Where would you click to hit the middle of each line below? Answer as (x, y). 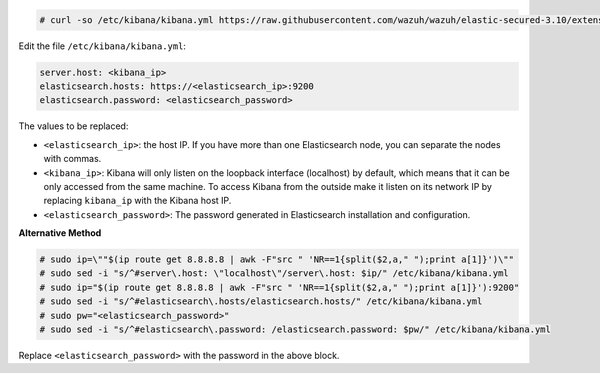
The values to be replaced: (73, 126)
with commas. (72, 159)
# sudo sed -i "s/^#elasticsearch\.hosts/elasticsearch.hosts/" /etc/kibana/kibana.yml (261, 301)
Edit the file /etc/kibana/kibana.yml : (102, 46)
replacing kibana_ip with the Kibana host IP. (137, 201)
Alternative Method (60, 233)
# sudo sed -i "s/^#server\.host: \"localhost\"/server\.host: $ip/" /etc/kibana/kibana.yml (274, 273)
